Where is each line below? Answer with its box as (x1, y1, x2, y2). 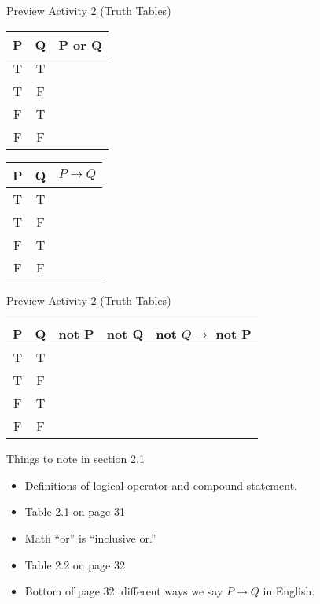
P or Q (58, 35, 102, 54)
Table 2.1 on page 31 (24, 503, 125, 520)
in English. (263, 583, 315, 599)
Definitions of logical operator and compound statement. (24, 476, 297, 493)
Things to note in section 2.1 (6, 450, 145, 467)
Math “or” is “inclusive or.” (24, 529, 156, 546)
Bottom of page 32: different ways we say (24, 583, 223, 599)
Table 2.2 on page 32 (24, 556, 125, 573)
